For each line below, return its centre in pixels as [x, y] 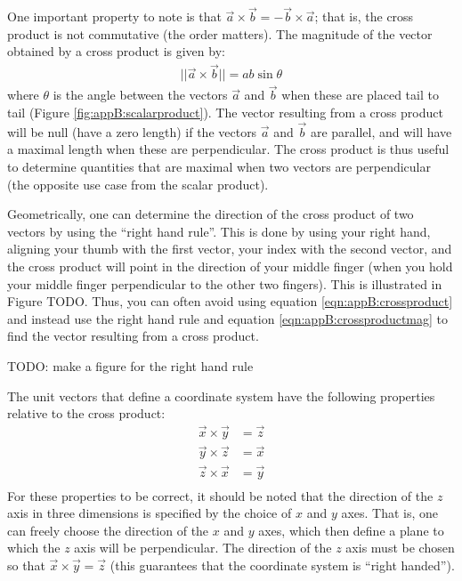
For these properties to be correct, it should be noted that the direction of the [220, 495]
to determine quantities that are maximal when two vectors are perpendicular [219, 167]
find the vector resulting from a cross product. [133, 336]
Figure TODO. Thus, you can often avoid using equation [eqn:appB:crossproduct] [230, 301]
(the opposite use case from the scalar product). [138, 184]
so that [26, 565]
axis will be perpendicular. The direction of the [203, 548]
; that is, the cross [364, 16]
